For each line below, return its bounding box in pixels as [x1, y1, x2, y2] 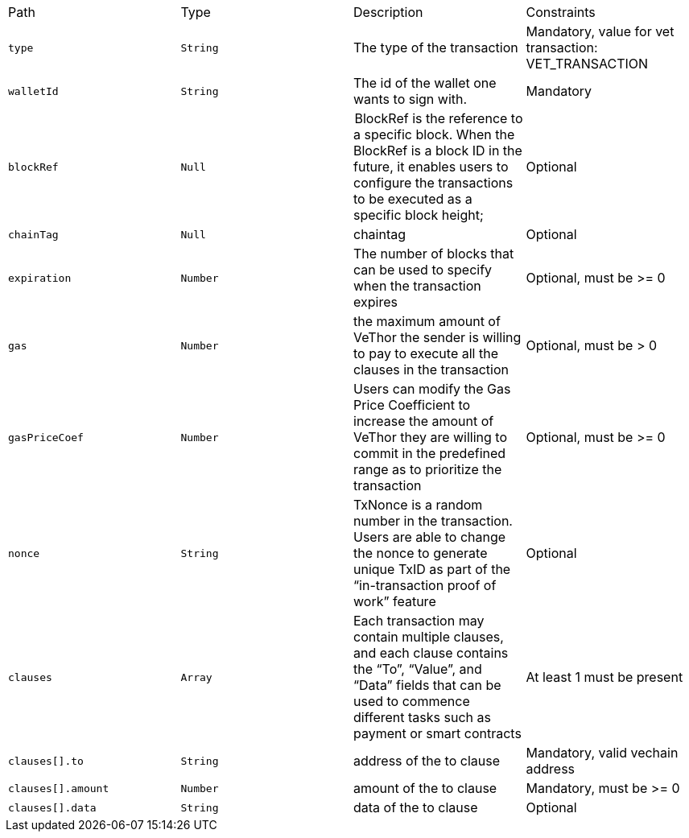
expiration [8, 271, 72, 284]
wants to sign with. [353, 91, 468, 107]
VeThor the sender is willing [353, 329, 522, 345]
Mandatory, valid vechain [526, 745, 679, 761]
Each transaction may [353, 613, 485, 629]
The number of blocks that [353, 246, 514, 262]
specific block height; [353, 207, 484, 223]
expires [353, 294, 398, 310]
